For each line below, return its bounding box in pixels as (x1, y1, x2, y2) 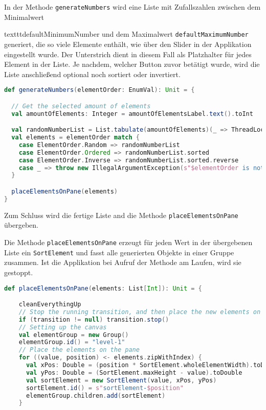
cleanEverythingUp (18, 301, 81, 308)
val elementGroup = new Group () (18, 331, 129, 339)
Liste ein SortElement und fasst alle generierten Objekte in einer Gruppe (4, 247, 234, 257)
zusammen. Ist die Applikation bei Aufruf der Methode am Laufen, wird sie (4, 257, 241, 268)
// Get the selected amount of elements (11, 102, 151, 110)
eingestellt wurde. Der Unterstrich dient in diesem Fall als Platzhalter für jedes (4, 49, 252, 59)
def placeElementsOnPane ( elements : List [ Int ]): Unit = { (4, 284, 202, 292)
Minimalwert (4, 11, 44, 22)
